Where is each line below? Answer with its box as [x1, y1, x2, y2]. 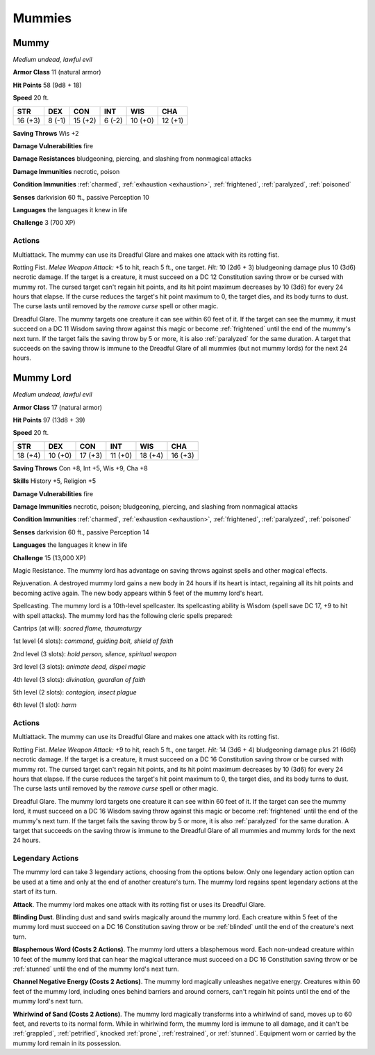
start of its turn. [12, 887, 58, 896]
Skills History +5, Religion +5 [12, 477, 97, 485]
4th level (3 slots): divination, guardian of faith [12, 675, 146, 683]
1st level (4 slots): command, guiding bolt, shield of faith [12, 637, 174, 645]
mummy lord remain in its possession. [12, 1039, 122, 1047]
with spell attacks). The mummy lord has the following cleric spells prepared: [12, 611, 233, 619]
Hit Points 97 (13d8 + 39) [12, 416, 86, 425]
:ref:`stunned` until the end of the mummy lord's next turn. [12, 965, 179, 973]
